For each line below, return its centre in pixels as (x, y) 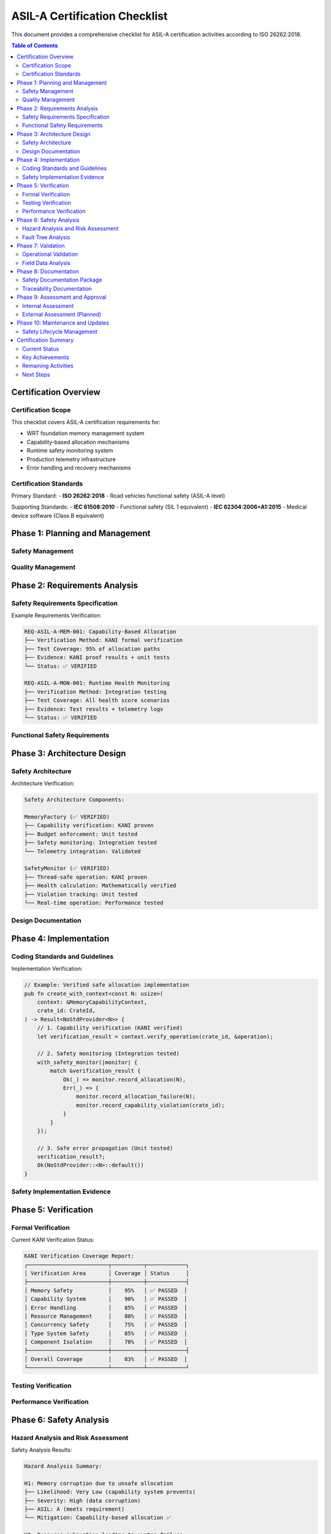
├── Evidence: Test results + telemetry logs (94, 709)
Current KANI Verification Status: (53, 1240)
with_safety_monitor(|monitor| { (87, 1062)
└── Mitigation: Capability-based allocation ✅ (98, 1518)
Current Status (41, 349)
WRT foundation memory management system (86, 433)
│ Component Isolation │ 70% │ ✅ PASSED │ (106, 1342)
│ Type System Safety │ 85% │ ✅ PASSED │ (106, 1333)
